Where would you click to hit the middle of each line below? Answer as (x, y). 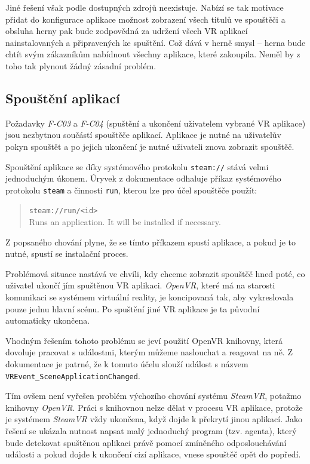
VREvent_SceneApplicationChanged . (73, 375)
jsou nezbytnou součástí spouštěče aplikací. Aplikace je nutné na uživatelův (143, 135)
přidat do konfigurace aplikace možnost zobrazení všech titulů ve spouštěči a (145, 19)
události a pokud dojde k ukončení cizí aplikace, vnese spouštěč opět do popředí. (153, 454)
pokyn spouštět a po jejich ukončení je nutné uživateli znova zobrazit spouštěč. (150, 146)
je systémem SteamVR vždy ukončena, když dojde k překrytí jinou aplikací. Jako (154, 419)
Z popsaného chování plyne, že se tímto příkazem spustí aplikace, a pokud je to (151, 242)
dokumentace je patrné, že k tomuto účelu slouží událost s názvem (127, 364)
